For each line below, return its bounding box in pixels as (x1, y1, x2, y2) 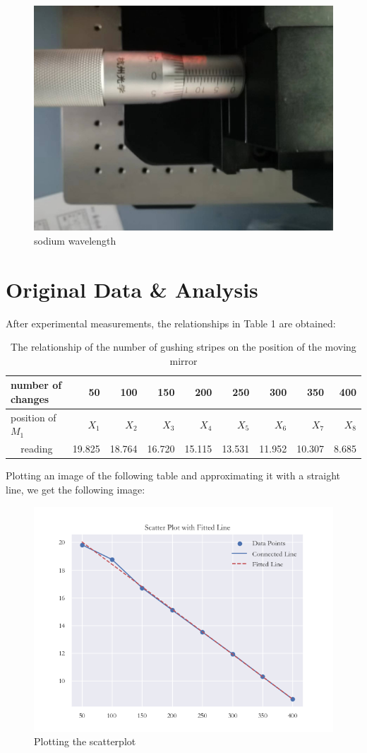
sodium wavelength (34, 233, 116, 247)
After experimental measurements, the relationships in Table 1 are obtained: (6, 315, 336, 330)
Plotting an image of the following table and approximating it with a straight (6, 468, 341, 483)
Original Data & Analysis (6, 274, 258, 303)
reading (20, 441, 53, 456)
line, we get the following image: (6, 481, 145, 496)
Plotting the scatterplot (34, 734, 136, 749)
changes (11, 391, 49, 406)
